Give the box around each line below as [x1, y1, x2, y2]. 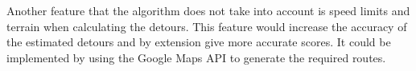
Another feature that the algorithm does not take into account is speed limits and [6, 2, 410, 18]
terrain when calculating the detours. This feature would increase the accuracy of [6, 18, 407, 34]
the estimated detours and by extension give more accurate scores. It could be [6, 34, 391, 50]
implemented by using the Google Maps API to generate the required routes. [6, 49, 386, 65]
